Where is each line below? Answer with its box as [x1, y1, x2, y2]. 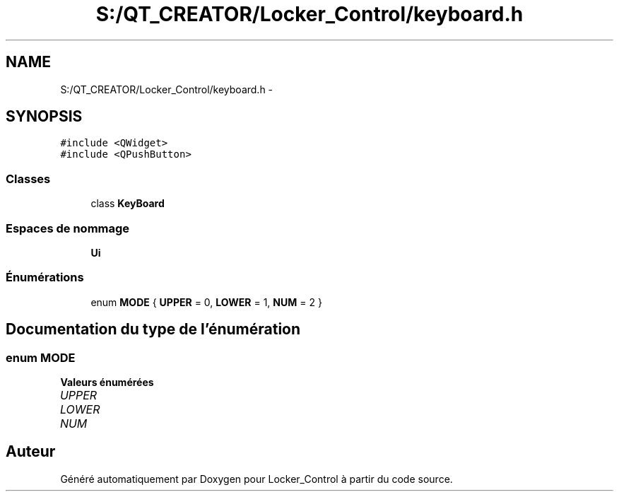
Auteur [6, 443, 56, 461]
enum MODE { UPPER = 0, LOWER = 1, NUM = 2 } [90, 296, 322, 308]
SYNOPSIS [6, 107, 83, 126]
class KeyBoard [90, 197, 165, 210]
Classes [6, 171, 51, 186]
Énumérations [6, 270, 84, 285]
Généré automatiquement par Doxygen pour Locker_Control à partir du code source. [60, 472, 453, 485]
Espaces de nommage [6, 221, 130, 235]
